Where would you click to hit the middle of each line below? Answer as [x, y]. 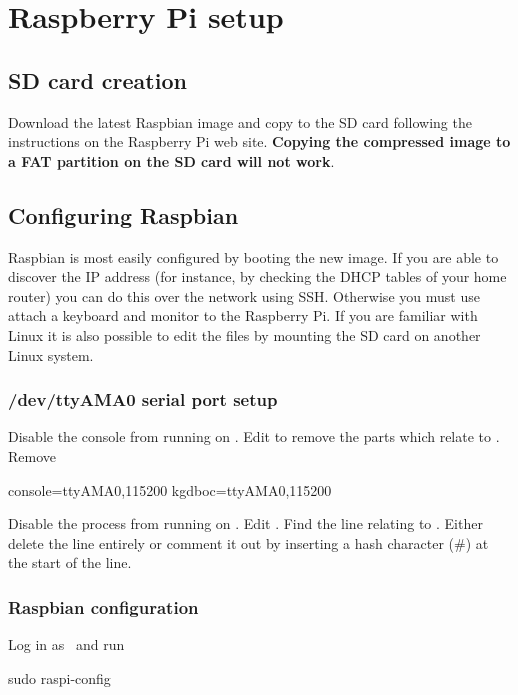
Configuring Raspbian [123, 214]
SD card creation [97, 79]
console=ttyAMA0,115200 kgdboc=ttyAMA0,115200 [170, 489]
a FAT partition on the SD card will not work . [171, 160]
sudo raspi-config [59, 677]
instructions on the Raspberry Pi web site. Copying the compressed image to [259, 141]
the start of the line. [70, 562]
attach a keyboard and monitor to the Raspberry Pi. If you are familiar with [243, 315]
